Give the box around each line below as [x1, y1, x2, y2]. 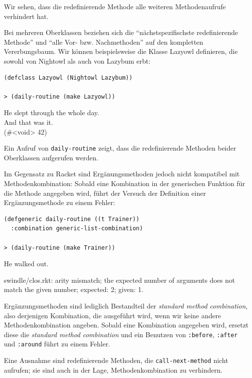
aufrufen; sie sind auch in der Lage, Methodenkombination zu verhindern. [4, 364, 223, 375]
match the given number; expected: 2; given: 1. [4, 284, 144, 294]
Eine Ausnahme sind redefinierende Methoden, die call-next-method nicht [4, 355, 228, 365]
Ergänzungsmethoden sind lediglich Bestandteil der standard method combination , [4, 300, 248, 310]
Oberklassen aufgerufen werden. [4, 152, 99, 162]
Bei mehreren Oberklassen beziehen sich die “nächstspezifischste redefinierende [4, 27, 238, 37]
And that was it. [4, 117, 53, 127]
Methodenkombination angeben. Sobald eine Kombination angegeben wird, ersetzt [4, 320, 249, 330]
